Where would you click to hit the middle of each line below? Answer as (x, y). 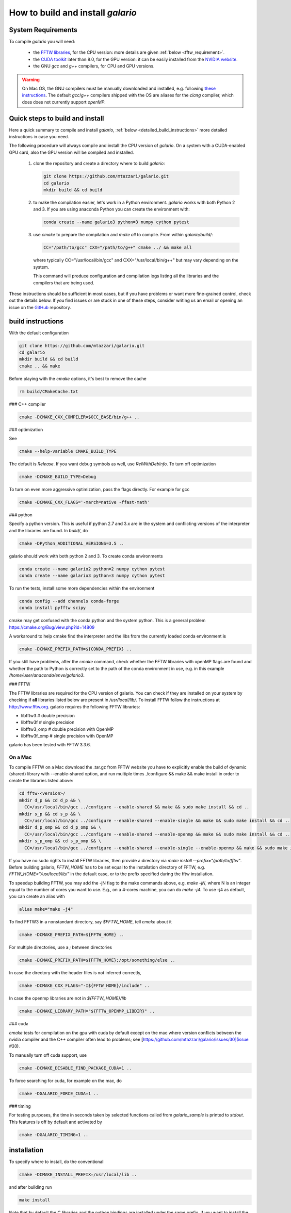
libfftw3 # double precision (48, 715)
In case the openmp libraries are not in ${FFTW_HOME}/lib (68, 998)
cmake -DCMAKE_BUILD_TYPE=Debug (58, 477)
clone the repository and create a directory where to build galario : (99, 164)
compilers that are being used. (64, 283)
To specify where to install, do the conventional (56, 1162)
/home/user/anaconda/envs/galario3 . (47, 675)
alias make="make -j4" (46, 909)
